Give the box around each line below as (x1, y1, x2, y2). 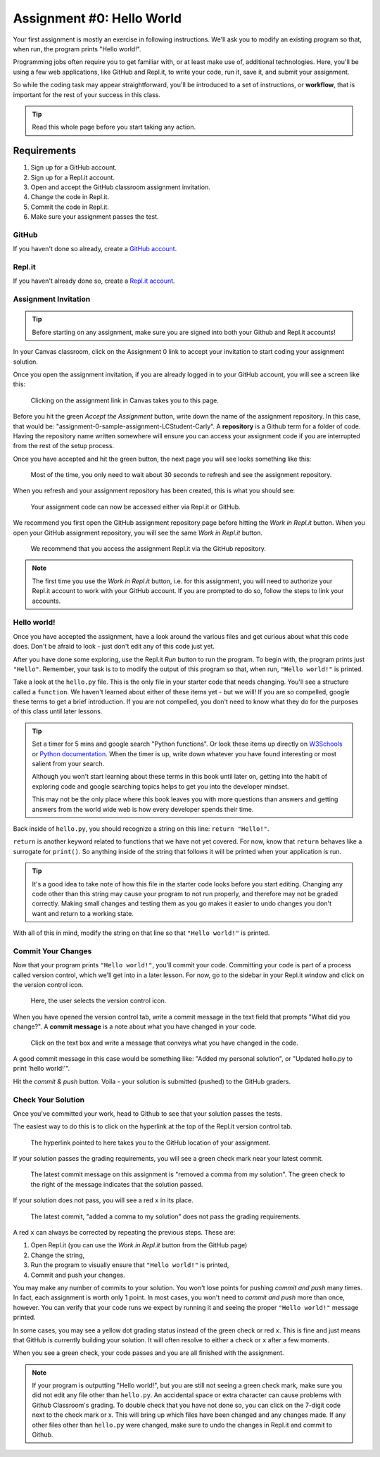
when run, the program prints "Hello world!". (13, 44, 141, 53)
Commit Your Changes (13, 946, 92, 956)
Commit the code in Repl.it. (30, 203, 109, 211)
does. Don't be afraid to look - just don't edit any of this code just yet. (13, 642, 215, 651)
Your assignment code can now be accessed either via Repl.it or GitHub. (30, 502, 241, 511)
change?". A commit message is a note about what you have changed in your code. (13, 1022, 257, 1031)
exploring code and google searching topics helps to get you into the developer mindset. (32, 782, 289, 791)
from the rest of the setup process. (13, 442, 115, 450)
